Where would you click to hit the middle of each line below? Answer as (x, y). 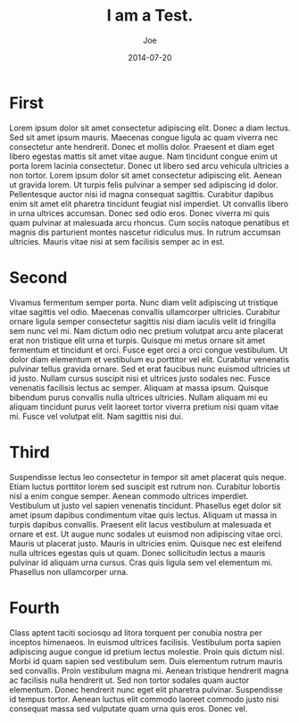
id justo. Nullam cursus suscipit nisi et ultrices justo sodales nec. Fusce (140, 378)
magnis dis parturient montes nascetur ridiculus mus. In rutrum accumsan (145, 232)
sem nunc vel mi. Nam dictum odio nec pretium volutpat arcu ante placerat (146, 330)
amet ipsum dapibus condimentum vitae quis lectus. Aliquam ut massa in (143, 515)
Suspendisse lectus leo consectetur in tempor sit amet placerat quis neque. (148, 477)
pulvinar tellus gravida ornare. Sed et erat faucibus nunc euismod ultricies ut (150, 369)
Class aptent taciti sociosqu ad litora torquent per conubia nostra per (136, 632)
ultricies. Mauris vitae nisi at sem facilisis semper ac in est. (117, 241)
